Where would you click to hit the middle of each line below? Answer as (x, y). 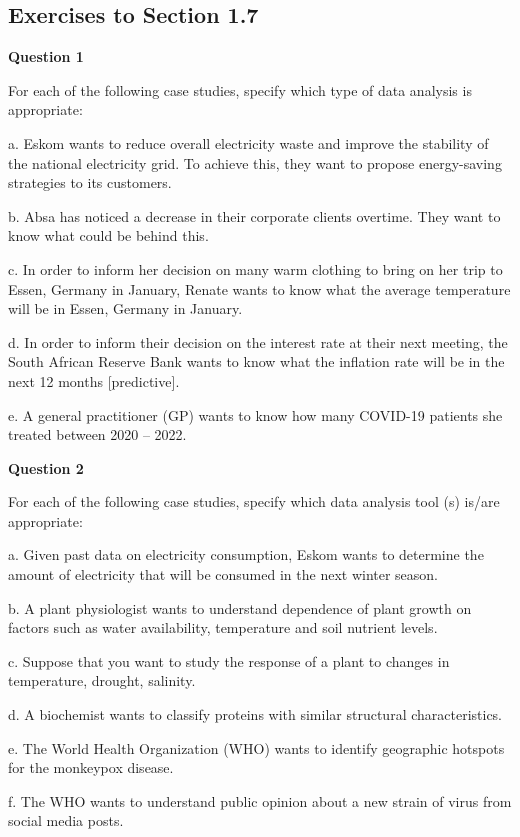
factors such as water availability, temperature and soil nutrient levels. (223, 627)
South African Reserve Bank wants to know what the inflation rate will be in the (256, 361)
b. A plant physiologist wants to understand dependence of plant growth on (240, 607)
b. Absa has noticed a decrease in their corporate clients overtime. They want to (254, 215)
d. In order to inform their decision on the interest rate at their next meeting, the (258, 341)
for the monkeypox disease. (91, 767)
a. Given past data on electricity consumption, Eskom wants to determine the (246, 554)
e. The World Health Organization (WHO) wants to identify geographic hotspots (256, 747)
